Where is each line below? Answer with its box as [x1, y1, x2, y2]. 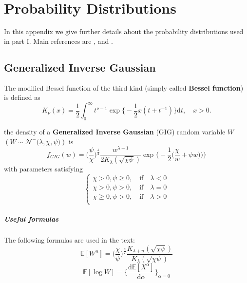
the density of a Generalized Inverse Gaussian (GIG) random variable [4, 127, 226, 136]
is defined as [4, 92, 40, 102]
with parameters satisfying [4, 164, 83, 174]
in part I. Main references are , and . [4, 36, 113, 46]
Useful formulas [4, 213, 59, 224]
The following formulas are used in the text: [4, 234, 135, 245]
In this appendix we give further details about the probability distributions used [4, 26, 244, 37]
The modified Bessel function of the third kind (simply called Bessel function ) [4, 82, 244, 93]
